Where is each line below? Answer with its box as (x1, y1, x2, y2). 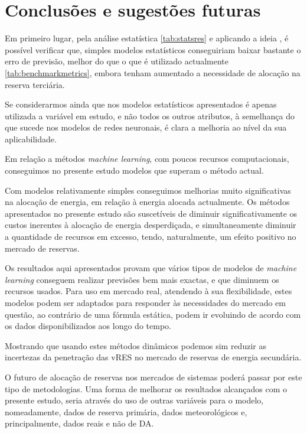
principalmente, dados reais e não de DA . (5, 417, 154, 429)
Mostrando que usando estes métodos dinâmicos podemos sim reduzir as (5, 339, 266, 351)
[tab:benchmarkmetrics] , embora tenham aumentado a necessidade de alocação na (5, 66, 301, 79)
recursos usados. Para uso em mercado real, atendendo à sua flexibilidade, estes (5, 285, 292, 297)
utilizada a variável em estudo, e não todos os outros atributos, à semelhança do (5, 109, 295, 122)
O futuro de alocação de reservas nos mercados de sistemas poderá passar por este (5, 370, 302, 383)
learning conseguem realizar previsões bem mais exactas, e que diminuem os (5, 273, 279, 285)
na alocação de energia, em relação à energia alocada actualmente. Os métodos (5, 196, 290, 208)
